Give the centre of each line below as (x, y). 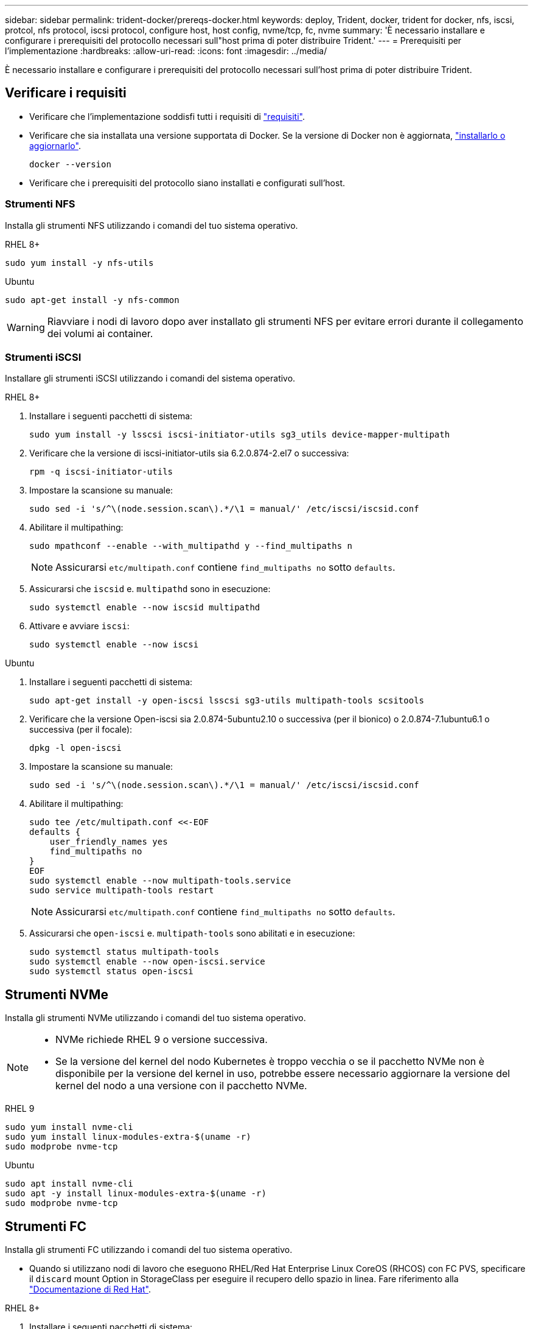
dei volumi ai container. (100, 333)
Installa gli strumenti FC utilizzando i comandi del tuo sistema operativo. (149, 1250)
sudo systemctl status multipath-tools (124, 952)
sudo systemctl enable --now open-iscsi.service (147, 962)
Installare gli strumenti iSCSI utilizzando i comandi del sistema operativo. (150, 378)
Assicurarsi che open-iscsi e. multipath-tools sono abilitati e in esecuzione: (192, 933)
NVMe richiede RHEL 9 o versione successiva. (162, 1040)
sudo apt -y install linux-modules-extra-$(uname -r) (136, 1194)
